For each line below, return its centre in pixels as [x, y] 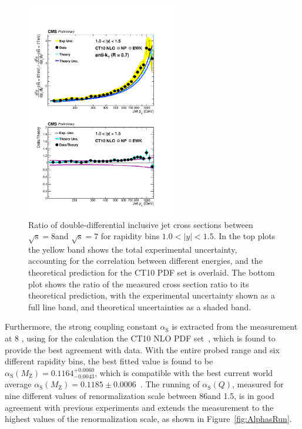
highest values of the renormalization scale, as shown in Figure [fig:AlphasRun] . [148, 419]
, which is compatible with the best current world [184, 372]
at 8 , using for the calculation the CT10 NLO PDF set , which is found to [140, 338]
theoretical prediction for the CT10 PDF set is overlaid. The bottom [152, 272]
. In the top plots [244, 236]
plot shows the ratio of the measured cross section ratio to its [139, 284]
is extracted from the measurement [235, 326]
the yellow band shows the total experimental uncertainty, [133, 249]
